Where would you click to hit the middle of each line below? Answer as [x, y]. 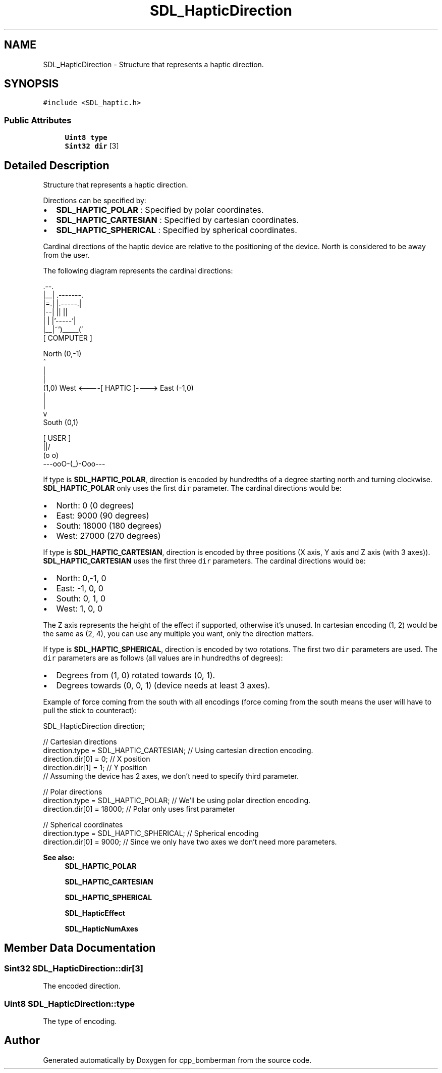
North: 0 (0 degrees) [95, 506]
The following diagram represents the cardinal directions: [138, 271]
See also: [59, 858]
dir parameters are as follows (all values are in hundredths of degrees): [163, 658]
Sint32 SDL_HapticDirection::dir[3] [74, 968]
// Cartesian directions [80, 742]
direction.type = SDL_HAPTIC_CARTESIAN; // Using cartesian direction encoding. [178, 751]
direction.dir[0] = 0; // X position [97, 759]
